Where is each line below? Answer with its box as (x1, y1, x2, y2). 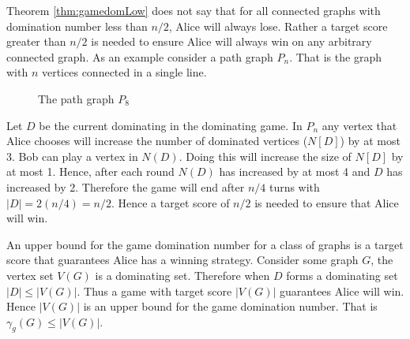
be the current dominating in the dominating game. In (39, 117, 303, 133)
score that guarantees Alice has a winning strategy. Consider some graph (6, 251, 359, 268)
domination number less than (6, 17, 148, 34)
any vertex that (322, 117, 397, 133)
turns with (269, 178, 320, 195)
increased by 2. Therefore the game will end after (6, 178, 245, 195)
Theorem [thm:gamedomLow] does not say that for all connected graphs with (6, 2, 381, 18)
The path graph (38, 90, 115, 106)
